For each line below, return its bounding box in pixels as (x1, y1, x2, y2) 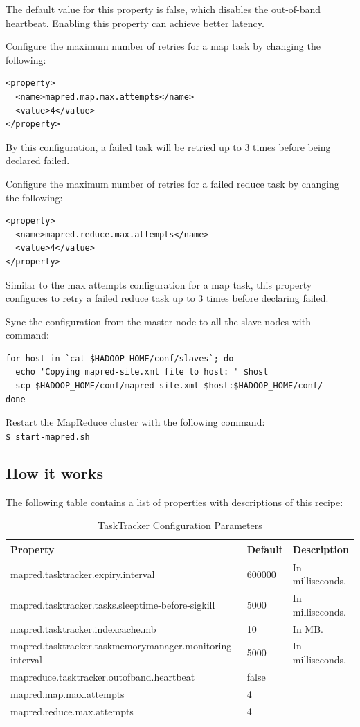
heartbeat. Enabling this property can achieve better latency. (6, 15, 264, 30)
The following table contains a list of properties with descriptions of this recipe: (6, 494, 343, 509)
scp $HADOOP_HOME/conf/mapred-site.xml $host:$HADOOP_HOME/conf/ (15, 381, 323, 391)
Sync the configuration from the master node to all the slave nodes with (6, 314, 311, 328)
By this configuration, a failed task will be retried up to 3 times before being (6, 139, 331, 154)
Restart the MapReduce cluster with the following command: (6, 415, 265, 429)
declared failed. (6, 153, 70, 168)
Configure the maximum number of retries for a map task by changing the (6, 39, 321, 53)
